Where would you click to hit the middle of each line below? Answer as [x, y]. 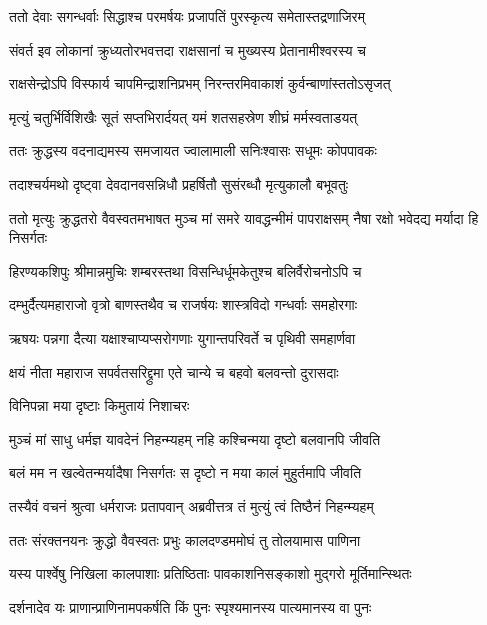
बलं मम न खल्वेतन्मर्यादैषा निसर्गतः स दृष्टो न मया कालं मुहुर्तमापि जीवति [185, 472]
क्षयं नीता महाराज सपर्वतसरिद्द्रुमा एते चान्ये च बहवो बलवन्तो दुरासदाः [174, 371]
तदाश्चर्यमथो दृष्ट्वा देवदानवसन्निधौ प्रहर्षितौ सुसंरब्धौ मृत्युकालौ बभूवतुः [179, 183]
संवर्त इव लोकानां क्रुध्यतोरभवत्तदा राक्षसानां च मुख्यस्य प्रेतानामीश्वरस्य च [187, 49]
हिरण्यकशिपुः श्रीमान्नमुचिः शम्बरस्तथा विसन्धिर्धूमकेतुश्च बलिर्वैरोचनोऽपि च [185, 270]
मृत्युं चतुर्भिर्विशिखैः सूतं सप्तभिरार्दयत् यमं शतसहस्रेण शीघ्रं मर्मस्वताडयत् [183, 116]
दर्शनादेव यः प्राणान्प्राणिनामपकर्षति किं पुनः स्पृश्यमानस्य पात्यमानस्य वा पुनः [190, 606]
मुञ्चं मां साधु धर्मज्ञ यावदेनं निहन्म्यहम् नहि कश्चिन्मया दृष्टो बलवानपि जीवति [195, 438]
